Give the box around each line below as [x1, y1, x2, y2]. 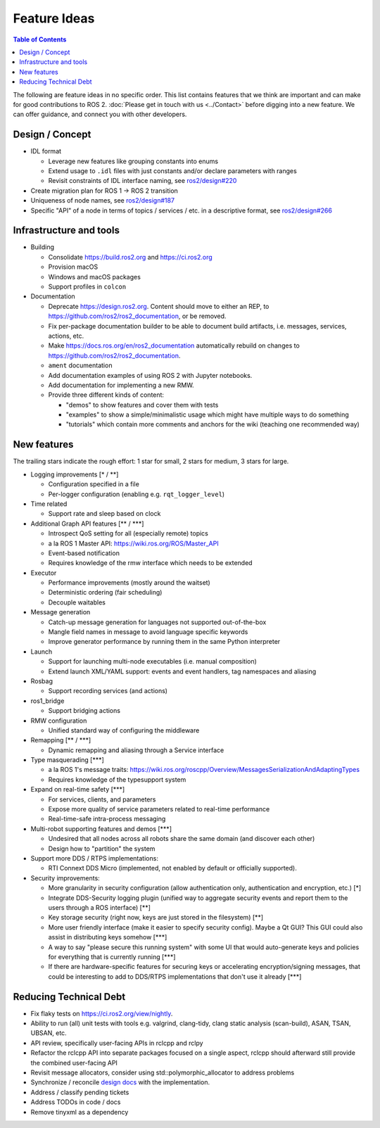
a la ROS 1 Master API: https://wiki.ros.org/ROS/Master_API [48, 539, 219, 547]
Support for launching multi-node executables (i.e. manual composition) [48, 657, 257, 666]
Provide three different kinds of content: [48, 391, 165, 399]
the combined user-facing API [30, 1058, 118, 1067]
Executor [30, 569, 57, 577]
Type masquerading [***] [30, 756, 105, 764]
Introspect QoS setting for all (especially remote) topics [48, 529, 209, 538]
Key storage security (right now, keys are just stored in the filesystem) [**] [48, 913, 264, 922]
